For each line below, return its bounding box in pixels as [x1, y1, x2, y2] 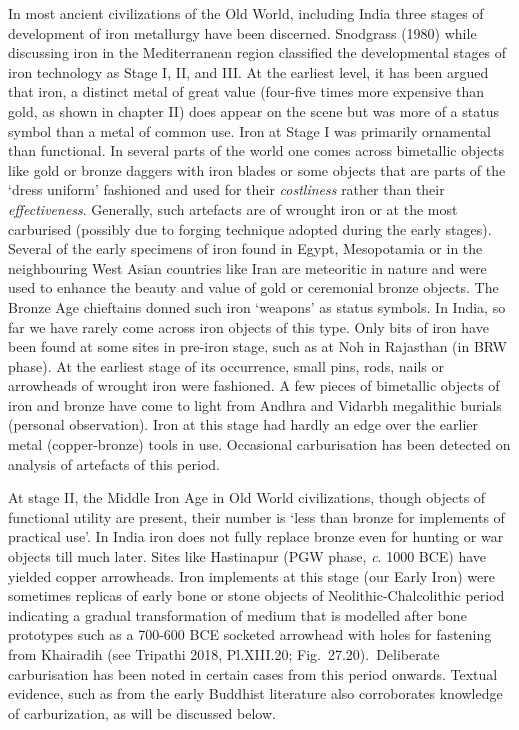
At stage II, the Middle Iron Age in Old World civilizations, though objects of [8, 487, 486, 508]
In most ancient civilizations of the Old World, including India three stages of [8, 3, 484, 23]
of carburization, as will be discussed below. [8, 702, 276, 723]
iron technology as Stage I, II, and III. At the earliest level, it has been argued [8, 61, 489, 82]
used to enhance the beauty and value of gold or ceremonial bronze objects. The [8, 277, 499, 298]
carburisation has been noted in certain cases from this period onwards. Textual [8, 663, 498, 684]
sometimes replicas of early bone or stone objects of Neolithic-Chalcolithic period [8, 585, 505, 606]
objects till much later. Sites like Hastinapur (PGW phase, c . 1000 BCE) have [8, 546, 487, 567]
